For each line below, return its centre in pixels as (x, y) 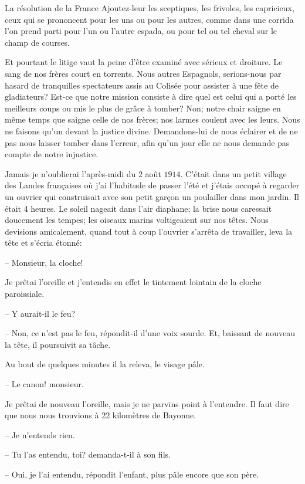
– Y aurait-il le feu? (40, 313)
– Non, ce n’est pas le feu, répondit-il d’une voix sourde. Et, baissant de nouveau (150, 333)
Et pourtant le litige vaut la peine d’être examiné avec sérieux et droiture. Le (144, 62)
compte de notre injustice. (52, 154)
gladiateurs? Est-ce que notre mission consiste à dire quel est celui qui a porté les (151, 97)
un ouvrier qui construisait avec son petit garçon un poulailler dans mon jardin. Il (152, 196)
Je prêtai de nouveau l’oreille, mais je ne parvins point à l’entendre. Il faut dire (147, 403)
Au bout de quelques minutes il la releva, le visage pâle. (105, 364)
